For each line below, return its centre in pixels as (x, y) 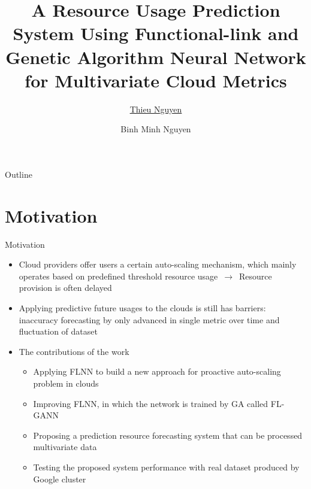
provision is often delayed (65, 288)
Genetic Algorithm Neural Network (156, 57)
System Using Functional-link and (156, 33)
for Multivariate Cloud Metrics (156, 80)
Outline (19, 174)
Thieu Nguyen (156, 109)
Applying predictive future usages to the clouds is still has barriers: (142, 307)
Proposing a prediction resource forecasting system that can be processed (168, 435)
